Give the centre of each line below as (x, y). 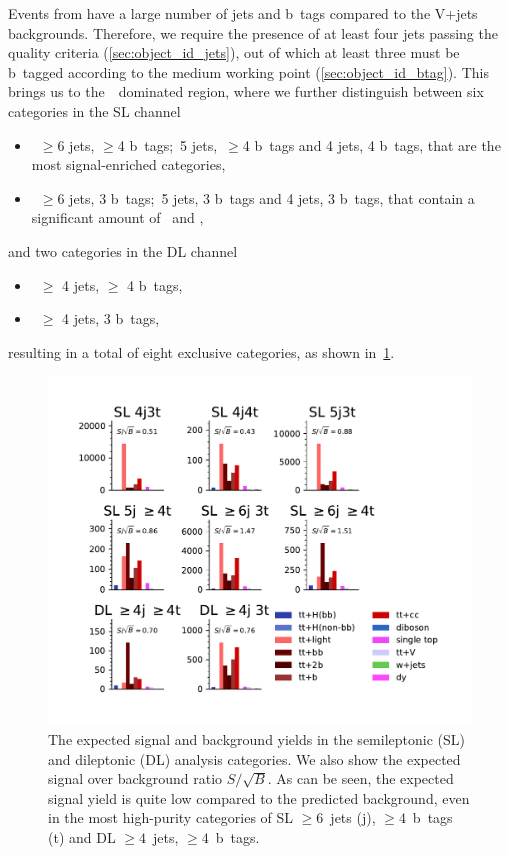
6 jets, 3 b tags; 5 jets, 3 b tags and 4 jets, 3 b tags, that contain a (266, 197)
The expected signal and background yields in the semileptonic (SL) (256, 738)
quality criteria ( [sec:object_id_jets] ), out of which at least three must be (234, 52)
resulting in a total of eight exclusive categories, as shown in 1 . (201, 351)
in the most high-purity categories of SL (171, 817)
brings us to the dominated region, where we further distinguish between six (246, 91)
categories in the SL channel (94, 110)
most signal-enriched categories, (128, 164)
